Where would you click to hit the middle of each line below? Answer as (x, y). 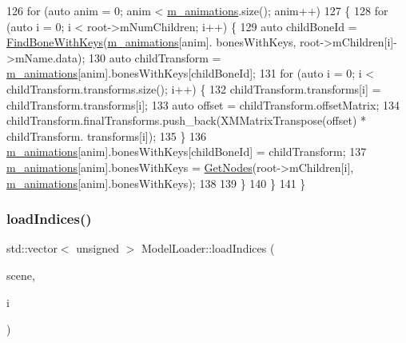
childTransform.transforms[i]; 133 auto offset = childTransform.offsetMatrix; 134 (203, 104)
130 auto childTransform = (155, 57)
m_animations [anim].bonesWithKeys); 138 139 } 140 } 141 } (156, 183)
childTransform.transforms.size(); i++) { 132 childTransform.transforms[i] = (194, 88)
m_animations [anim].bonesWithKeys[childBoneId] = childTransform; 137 (187, 152)
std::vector (32, 248)
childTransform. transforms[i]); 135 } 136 (107, 136)
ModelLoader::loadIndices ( (208, 248)
